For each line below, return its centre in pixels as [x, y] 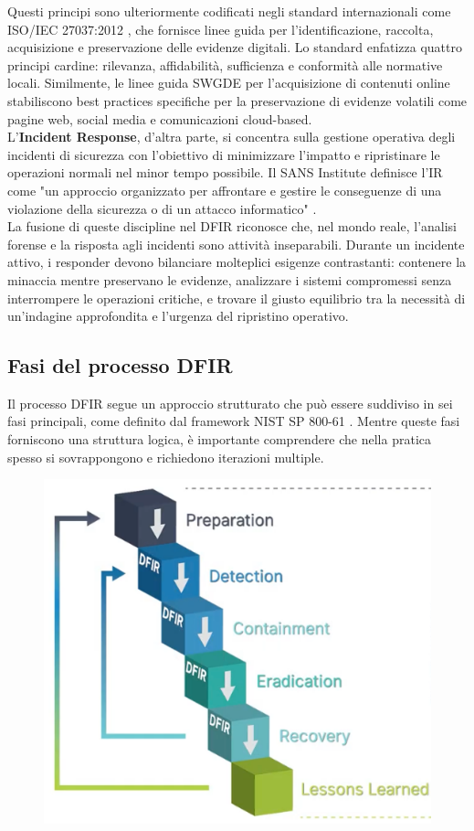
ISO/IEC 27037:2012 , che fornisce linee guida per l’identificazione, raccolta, [221, 29]
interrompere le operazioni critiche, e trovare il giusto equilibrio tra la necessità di [237, 298]
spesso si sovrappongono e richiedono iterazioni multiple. [166, 457]
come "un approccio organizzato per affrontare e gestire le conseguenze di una [225, 190]
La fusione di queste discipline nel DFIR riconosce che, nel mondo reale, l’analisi [232, 226]
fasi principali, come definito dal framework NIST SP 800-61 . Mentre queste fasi [234, 421]
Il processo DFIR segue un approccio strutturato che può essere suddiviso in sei [230, 403]
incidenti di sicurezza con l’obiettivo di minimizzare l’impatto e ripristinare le [224, 154]
